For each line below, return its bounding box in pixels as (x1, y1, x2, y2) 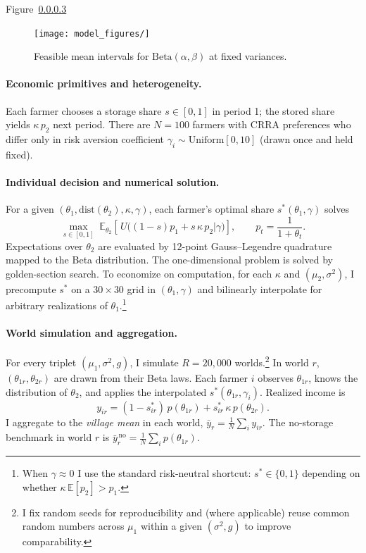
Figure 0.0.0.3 (6, 1, 67, 15)
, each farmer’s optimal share (149, 201, 274, 216)
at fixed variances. (208, 49, 287, 63)
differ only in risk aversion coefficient (6, 132, 165, 147)
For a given (6, 201, 54, 216)
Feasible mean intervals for (34, 49, 149, 63)
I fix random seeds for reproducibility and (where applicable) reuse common (22, 504, 350, 519)
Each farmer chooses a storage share (6, 103, 162, 118)
